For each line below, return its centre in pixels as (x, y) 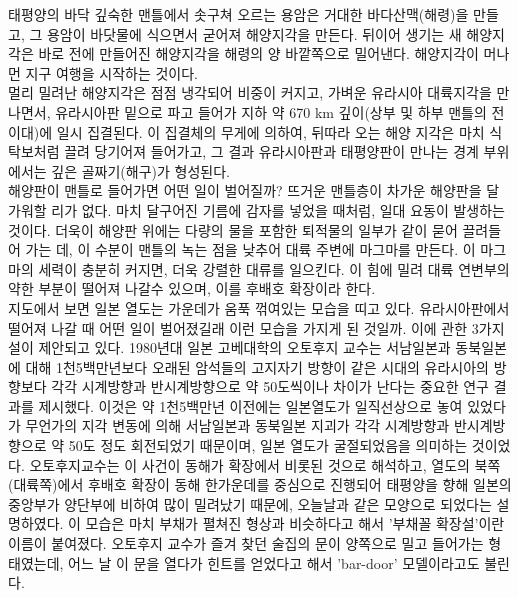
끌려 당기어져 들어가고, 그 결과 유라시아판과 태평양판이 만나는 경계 (271, 151)
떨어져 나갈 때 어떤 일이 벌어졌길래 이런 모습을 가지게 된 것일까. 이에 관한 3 (243, 327)
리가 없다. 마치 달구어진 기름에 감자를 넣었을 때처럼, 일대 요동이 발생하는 (278, 209)
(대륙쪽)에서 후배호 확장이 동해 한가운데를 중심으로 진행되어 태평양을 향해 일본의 (260, 484)
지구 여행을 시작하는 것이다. (111, 72)
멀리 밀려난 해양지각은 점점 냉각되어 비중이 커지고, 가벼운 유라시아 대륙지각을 (250, 92)
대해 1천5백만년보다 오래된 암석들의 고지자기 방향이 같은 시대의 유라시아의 (257, 366)
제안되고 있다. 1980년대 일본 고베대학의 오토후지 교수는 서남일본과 (244, 347)
